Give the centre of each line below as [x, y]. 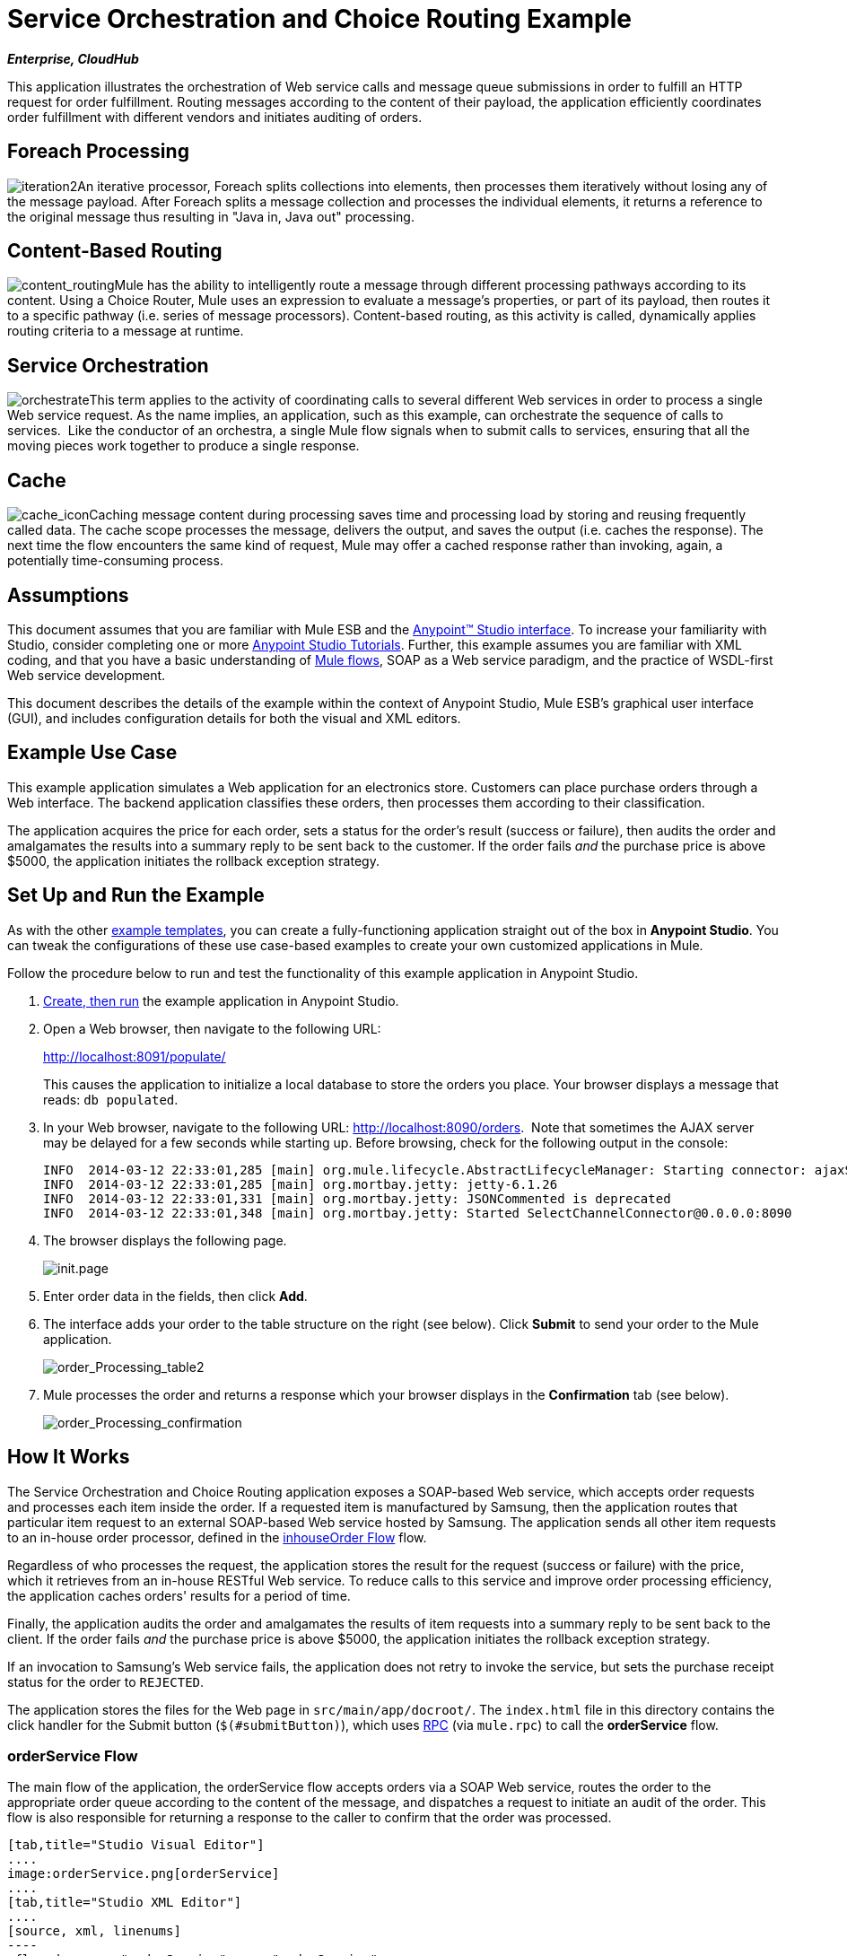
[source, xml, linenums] [94, 1931]
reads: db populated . [111, 1099]
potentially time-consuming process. [115, 561]
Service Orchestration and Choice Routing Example [320, 19]
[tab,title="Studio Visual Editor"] [136, 1845]
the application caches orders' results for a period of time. [179, 1595]
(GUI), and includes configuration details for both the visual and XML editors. [234, 718]
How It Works [69, 1457]
